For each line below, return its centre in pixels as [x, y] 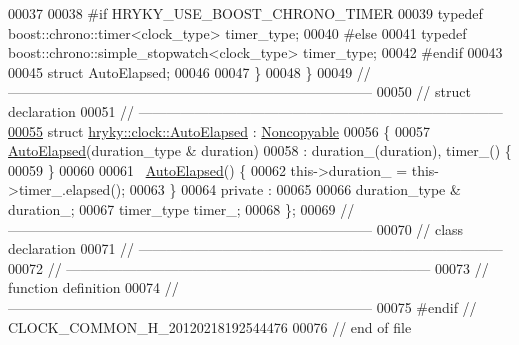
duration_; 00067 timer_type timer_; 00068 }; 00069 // [181, 208]
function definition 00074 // [93, 287]
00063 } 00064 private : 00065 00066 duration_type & [295, 189]
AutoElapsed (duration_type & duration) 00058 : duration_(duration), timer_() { [260, 150]
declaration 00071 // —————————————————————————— [255, 248]
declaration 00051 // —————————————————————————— [255, 110]
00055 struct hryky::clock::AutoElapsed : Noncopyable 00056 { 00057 [219, 130]
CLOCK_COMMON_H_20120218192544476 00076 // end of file [210, 326]
